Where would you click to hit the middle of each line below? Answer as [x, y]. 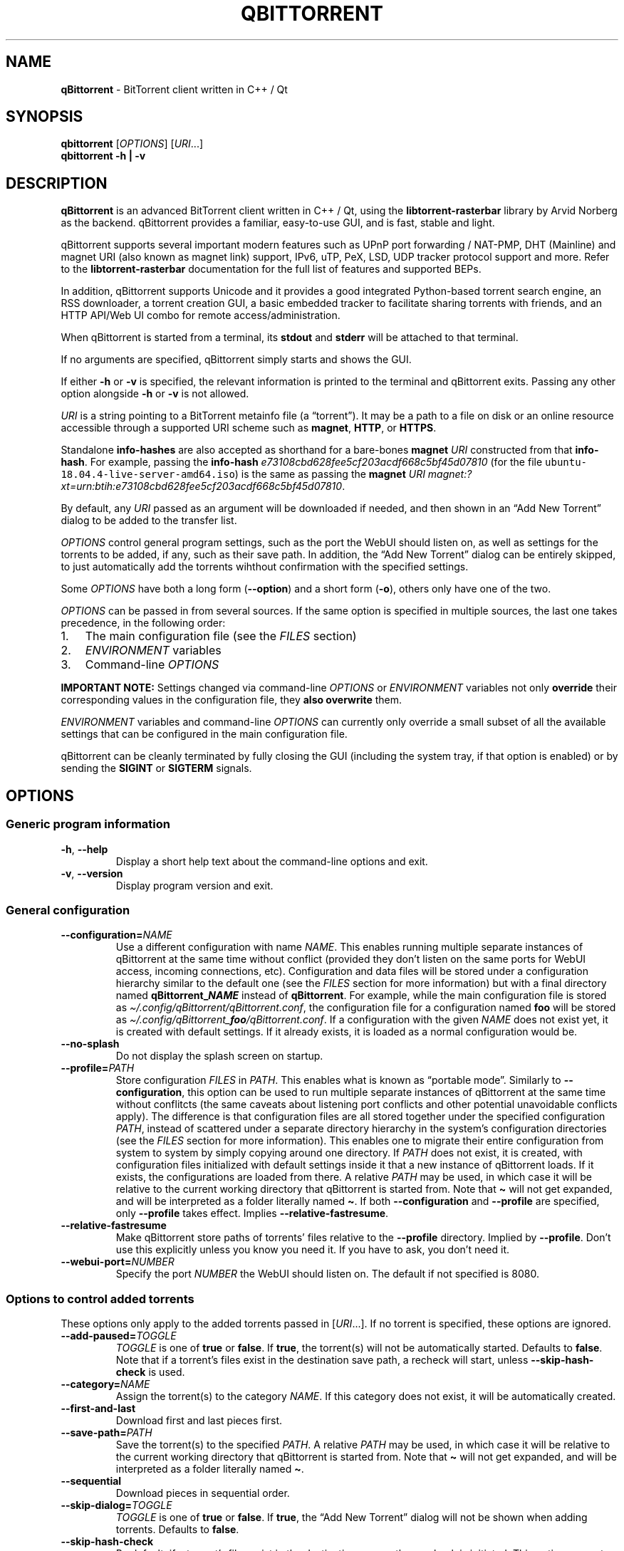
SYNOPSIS [45, 117]
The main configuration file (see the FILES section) [221, 636]
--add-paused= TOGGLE [119, 1336]
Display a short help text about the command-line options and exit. [272, 861]
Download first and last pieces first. [199, 1420]
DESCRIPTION [57, 183]
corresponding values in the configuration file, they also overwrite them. [232, 700]
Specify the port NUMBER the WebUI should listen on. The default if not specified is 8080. [327, 1274]
